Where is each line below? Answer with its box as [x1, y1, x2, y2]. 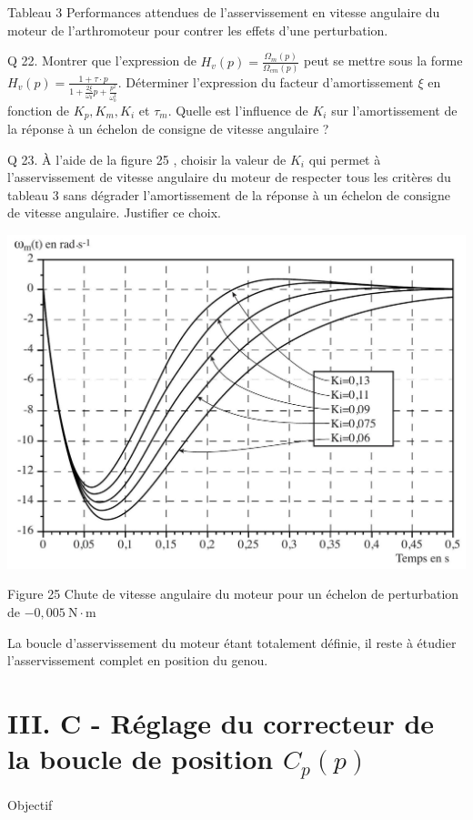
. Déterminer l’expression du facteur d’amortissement [117, 72, 414, 91]
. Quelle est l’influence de [167, 100, 308, 119]
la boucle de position [7, 740, 274, 777]
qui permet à [308, 149, 381, 168]
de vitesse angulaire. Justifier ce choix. [7, 203, 221, 222]
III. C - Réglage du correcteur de [7, 704, 435, 741]
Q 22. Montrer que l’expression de [7, 51, 196, 70]
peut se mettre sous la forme [304, 51, 463, 70]
